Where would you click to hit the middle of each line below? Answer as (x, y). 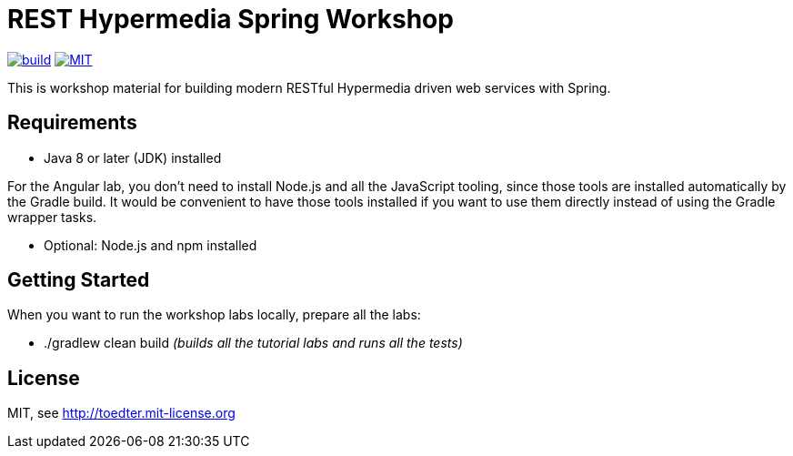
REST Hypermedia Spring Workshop (231, 19)
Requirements (72, 123)
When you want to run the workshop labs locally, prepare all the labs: (214, 315)
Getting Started (79, 280)
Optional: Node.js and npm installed (151, 245)
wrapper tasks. (52, 217)
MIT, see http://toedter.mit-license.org (121, 413)
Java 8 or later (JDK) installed (133, 157)
